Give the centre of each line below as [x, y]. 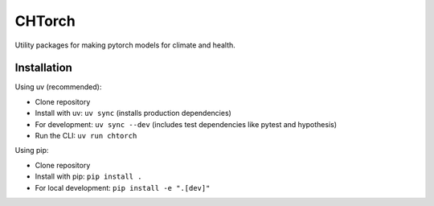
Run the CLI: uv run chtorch [86, 136]
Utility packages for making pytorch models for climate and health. [125, 45]
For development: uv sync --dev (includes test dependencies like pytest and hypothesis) [186, 124]
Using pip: [32, 150]
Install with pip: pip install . [88, 176]
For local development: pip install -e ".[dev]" [123, 187]
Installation [43, 68]
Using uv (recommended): [58, 87]
